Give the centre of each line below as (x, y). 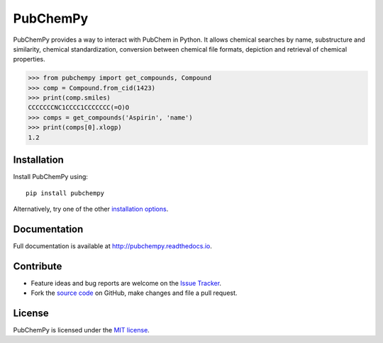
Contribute (38, 266)
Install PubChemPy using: (51, 177)
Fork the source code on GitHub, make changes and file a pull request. (134, 293)
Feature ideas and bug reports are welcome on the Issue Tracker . (126, 283)
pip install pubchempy (65, 193)
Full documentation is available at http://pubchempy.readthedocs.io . (112, 246)
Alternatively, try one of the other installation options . (91, 209)
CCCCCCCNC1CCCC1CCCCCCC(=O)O (79, 107)
